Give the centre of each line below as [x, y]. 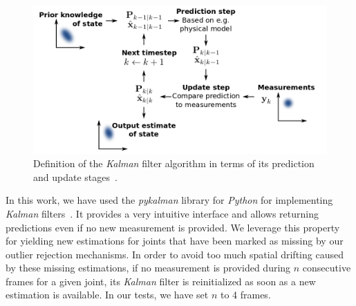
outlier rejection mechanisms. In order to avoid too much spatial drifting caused [175, 254]
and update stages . [75, 176]
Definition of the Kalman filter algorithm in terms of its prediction [174, 163]
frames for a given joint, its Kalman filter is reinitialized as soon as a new [161, 281]
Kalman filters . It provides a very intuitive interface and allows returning [162, 213]
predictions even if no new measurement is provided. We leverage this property [173, 227]
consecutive [327, 268]
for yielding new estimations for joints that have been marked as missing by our [175, 241]
